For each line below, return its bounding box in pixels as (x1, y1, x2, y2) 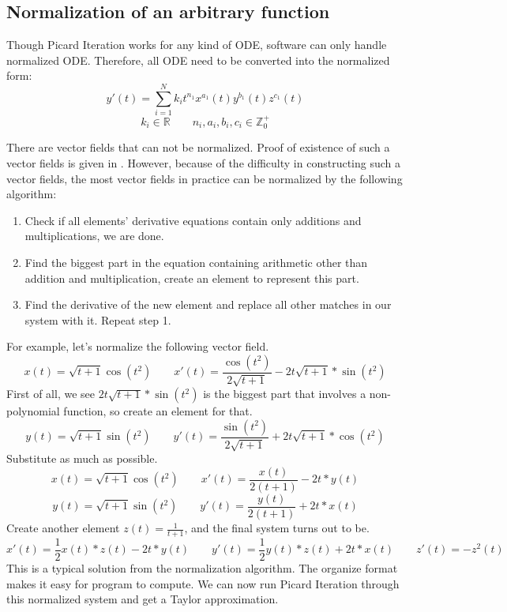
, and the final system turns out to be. (184, 520, 370, 536)
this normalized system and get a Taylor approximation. (6, 591, 279, 607)
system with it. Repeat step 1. (24, 311, 171, 328)
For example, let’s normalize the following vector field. (6, 338, 269, 355)
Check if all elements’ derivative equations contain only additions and (24, 212, 362, 228)
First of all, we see (6, 385, 95, 402)
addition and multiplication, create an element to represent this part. (24, 269, 359, 286)
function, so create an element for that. (63, 403, 253, 419)
